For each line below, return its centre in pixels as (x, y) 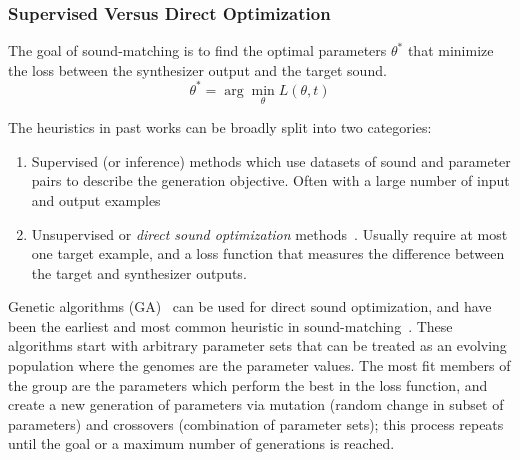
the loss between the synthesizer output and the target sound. (197, 69)
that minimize (450, 50)
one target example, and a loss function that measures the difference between (268, 253)
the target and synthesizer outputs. (139, 272)
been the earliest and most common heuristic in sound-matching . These (230, 325)
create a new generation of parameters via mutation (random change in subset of (256, 404)
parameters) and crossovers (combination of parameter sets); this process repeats (256, 423)
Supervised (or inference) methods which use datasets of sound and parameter (271, 160)
